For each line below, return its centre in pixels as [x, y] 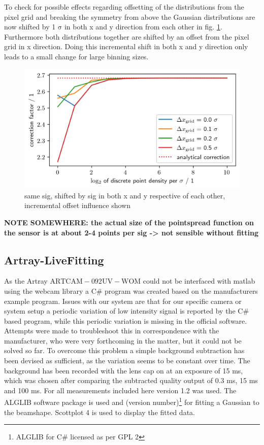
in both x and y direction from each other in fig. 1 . [143, 27]
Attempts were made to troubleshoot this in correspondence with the [112, 331]
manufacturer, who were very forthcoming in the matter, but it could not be [123, 340]
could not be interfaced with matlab [199, 281]
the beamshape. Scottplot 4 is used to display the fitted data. [100, 412]
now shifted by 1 [30, 27]
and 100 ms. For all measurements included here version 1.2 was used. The [120, 390]
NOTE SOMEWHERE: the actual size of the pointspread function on [129, 222]
